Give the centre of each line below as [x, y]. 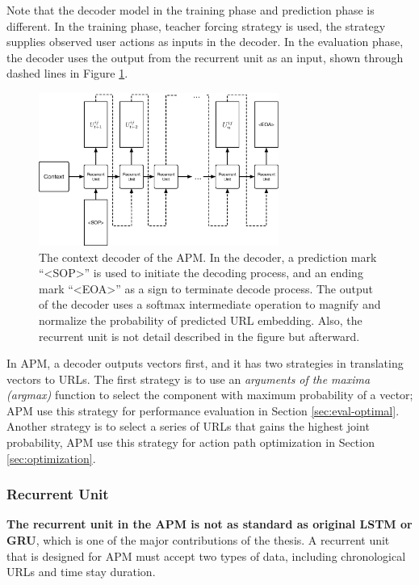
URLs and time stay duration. [81, 572]
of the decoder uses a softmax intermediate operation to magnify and [210, 304]
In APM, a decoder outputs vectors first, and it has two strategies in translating [205, 363]
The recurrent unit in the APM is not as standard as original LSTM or [209, 524]
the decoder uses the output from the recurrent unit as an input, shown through [205, 57]
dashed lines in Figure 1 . [67, 73]
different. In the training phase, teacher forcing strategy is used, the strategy [196, 25]
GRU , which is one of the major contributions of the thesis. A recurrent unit [198, 540]
